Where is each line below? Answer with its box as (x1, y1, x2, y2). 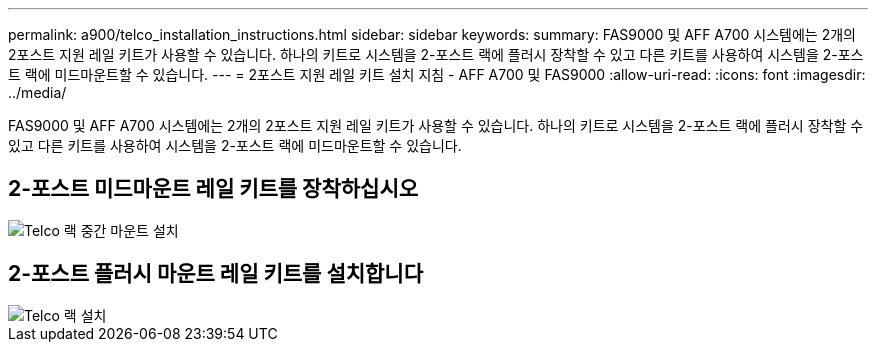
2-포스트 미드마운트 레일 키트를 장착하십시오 (8, 176, 419, 202)
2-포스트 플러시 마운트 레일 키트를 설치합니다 (8, 261, 423, 287)
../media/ (8, 84, 67, 101)
